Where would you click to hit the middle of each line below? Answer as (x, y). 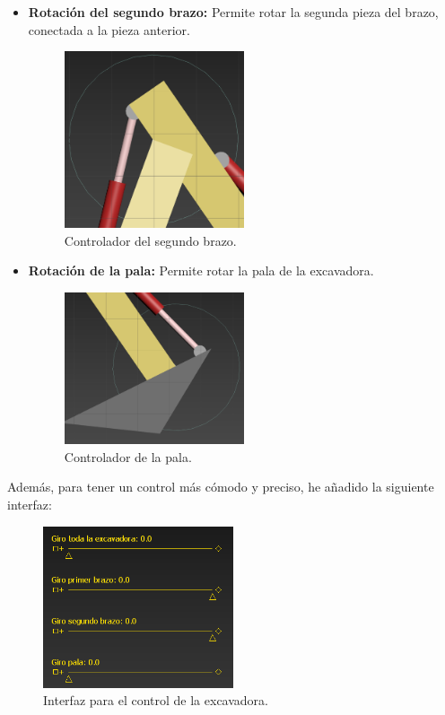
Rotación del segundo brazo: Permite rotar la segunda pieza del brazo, (233, 12)
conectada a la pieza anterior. (109, 29)
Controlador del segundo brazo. (150, 240)
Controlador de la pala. (128, 456)
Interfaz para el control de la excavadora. (156, 700)
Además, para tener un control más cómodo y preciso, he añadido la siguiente (221, 487)
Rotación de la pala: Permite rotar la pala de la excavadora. (201, 270)
